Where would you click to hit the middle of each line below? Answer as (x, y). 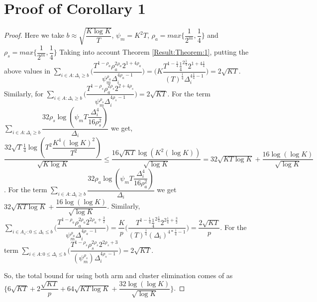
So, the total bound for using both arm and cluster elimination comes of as (118, 275)
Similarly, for (24, 93)
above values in (27, 71)
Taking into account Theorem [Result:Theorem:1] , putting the (154, 52)
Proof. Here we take (34, 35)
